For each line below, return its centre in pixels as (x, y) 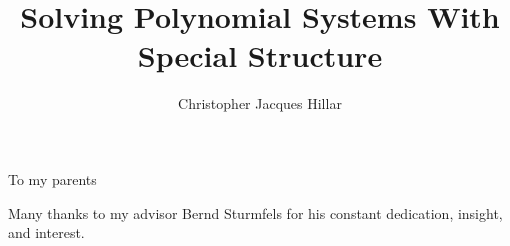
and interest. (46, 232)
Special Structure (260, 55)
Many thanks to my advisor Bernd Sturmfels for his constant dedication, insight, (255, 212)
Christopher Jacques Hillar (260, 103)
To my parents (52, 178)
